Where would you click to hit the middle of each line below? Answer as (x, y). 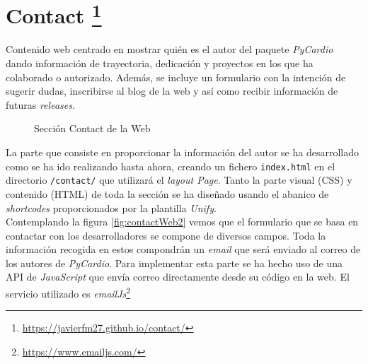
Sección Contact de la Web (92, 128)
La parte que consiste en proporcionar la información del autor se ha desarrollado (182, 152)
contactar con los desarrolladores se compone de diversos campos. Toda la (166, 235)
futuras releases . (40, 104)
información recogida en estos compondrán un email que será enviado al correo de (183, 249)
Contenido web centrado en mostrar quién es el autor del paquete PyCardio (169, 49)
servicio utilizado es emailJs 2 (68, 292)
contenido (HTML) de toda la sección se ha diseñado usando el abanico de (167, 193)
